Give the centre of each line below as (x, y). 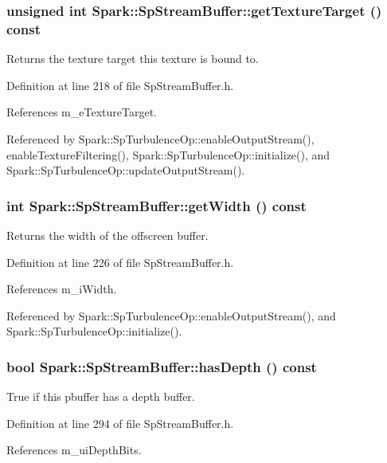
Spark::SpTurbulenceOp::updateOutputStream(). (126, 170)
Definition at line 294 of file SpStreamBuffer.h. (120, 423)
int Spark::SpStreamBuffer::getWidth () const (156, 205)
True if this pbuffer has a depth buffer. (101, 396)
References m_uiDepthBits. (74, 450)
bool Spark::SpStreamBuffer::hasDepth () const (162, 366)
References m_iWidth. (62, 289)
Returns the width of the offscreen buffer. (107, 235)
